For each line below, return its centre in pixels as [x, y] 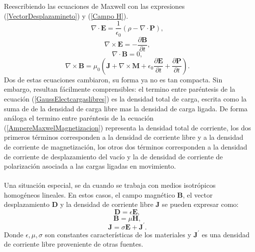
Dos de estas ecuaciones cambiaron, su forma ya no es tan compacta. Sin [113, 79]
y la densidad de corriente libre [107, 204]
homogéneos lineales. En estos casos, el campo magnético [89, 194]
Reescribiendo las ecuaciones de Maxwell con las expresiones [94, 6]
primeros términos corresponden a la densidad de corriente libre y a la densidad [124, 137]
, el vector [198, 194]
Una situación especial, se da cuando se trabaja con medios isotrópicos [110, 185]
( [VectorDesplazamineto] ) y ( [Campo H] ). [66, 15]
